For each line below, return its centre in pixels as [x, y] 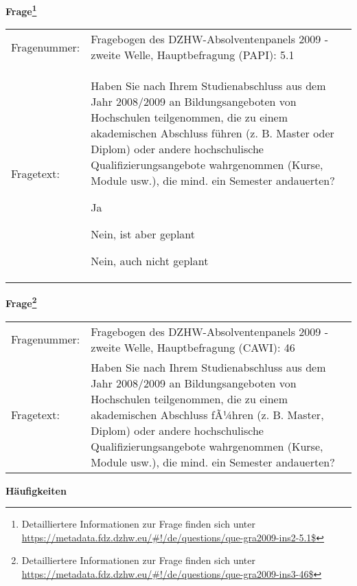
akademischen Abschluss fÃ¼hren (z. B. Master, [207, 414]
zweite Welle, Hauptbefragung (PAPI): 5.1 [193, 55]
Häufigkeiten [36, 490]
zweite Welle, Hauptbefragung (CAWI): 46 [193, 347]
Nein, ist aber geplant [143, 234]
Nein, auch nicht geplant [150, 261]
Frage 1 [21, 10]
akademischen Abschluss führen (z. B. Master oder [212, 133]
